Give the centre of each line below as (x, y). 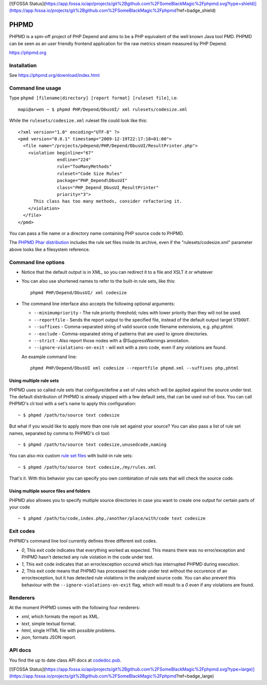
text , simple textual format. (49, 623)
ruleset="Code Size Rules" (90, 173)
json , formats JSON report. (49, 637)
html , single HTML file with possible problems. (69, 630)
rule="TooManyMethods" (85, 167)
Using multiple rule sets (34, 381)
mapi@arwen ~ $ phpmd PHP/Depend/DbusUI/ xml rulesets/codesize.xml (103, 109)
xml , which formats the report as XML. (61, 617)
